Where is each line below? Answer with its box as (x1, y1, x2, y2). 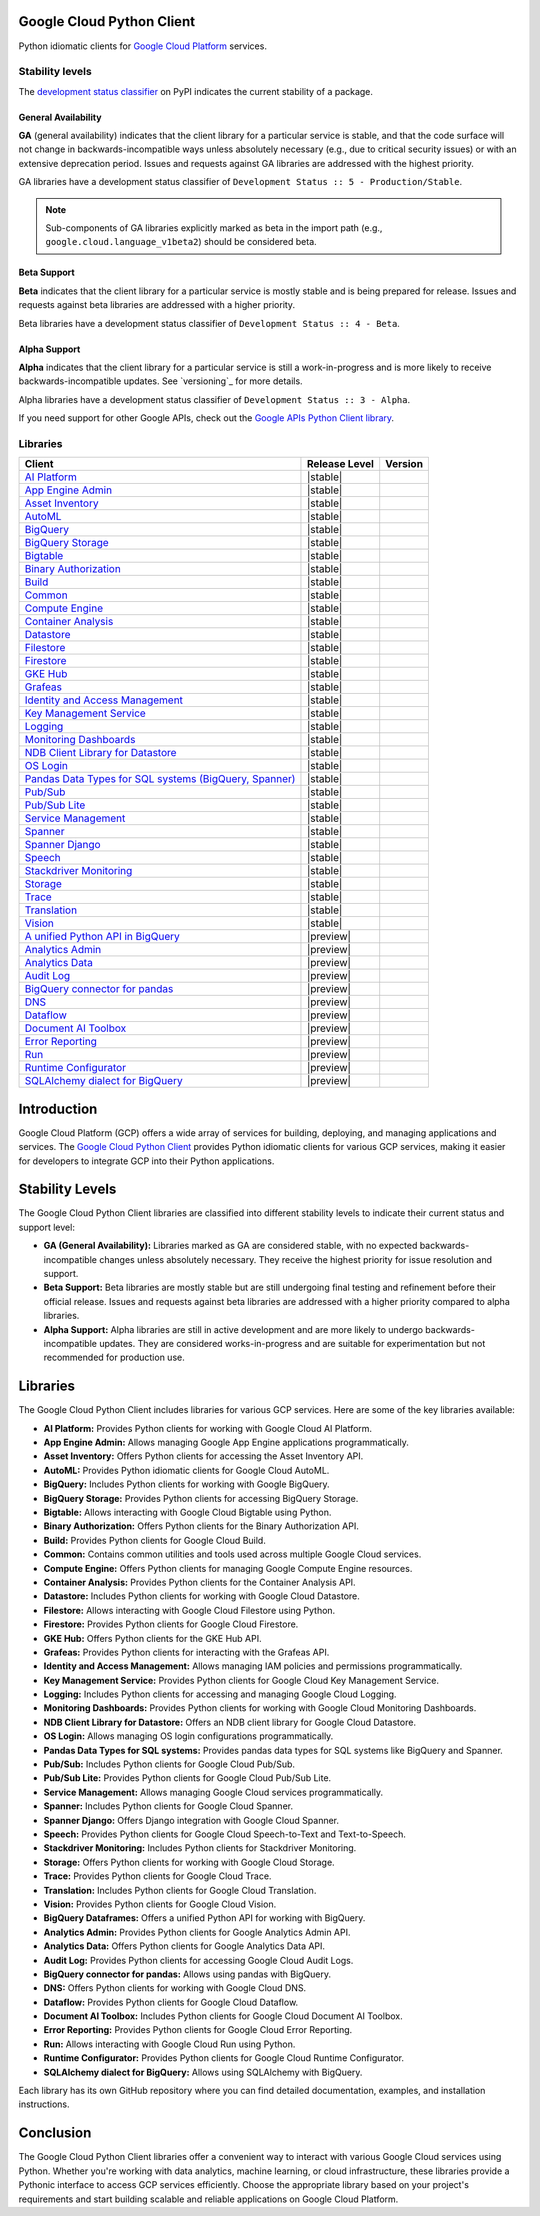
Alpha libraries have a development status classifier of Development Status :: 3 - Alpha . (18, 393, 410, 405)
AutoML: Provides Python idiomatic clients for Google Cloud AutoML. (43, 1464, 330, 1476)
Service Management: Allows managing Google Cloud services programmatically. (43, 1786, 384, 1798)
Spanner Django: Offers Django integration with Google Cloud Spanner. (43, 1814, 340, 1826)
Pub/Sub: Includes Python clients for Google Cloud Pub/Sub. (43, 1758, 295, 1770)
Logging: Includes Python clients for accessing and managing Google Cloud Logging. (43, 1688, 397, 1700)
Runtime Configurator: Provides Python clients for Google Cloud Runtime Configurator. (43, 2052, 405, 2064)
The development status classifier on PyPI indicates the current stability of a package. (18, 85, 374, 97)
